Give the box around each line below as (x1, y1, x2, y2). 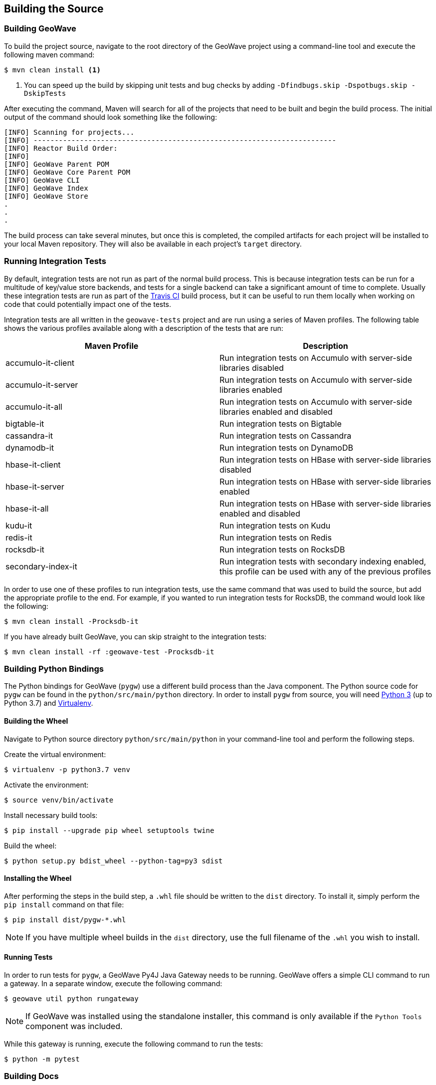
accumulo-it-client (5, 357, 75, 368)
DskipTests (24, 89, 66, 97)
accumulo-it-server (5, 379, 78, 390)
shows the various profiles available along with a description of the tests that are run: (4, 323, 283, 332)
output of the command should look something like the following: (4, 112, 217, 121)
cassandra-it (5, 430, 53, 441)
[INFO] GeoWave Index (4, 184, 88, 192)
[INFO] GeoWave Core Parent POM (4, 168, 130, 176)
